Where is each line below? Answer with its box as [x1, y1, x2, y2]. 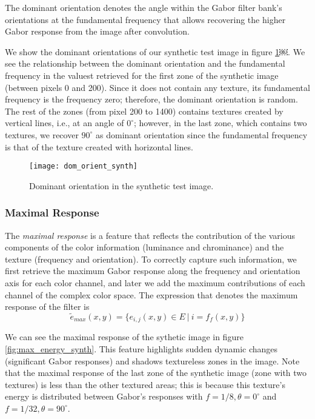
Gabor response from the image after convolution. [5, 25, 190, 38]
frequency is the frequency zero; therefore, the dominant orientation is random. [5, 93, 298, 106]
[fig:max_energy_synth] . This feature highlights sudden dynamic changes [5, 343, 278, 355]
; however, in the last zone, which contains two [134, 116, 307, 129]
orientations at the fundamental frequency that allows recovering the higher [5, 13, 286, 25]
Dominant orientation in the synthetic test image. [29, 179, 214, 192]
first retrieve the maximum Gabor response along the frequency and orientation [5, 264, 300, 277]
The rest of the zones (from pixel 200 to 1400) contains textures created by [5, 104, 283, 117]
